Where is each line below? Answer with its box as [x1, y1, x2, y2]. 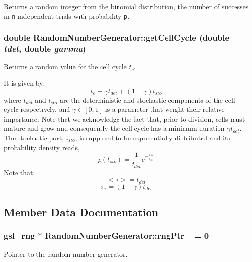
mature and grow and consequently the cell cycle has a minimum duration [4, 123, 225, 133]
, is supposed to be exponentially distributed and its [75, 132, 230, 142]
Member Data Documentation [4, 204, 159, 219]
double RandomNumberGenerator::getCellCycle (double [4, 31, 229, 44]
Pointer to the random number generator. [4, 248, 128, 259]
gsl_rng [4, 230, 35, 242]
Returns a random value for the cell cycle [4, 62, 127, 72]
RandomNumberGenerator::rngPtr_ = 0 [45, 230, 209, 242]
